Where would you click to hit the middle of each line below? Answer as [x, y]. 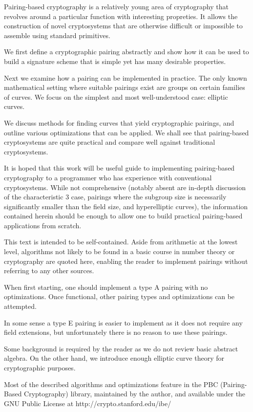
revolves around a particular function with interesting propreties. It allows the [121, 16]
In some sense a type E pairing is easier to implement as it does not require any [123, 322]
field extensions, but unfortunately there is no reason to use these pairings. [116, 332]
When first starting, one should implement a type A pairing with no [106, 287]
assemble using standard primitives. [57, 35]
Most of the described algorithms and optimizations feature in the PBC [111, 384]
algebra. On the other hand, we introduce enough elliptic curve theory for [114, 358]
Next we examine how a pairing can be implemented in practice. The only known [126, 77]
